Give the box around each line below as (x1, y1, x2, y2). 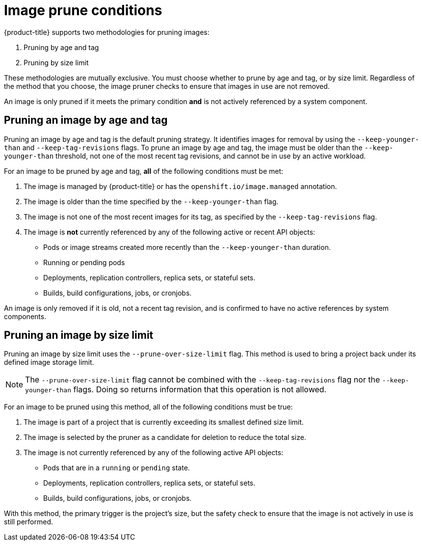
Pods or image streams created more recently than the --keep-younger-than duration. (43, 243, 331, 251)
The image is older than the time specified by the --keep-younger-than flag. (24, 197, 279, 206)
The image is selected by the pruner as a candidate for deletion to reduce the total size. (24, 433, 306, 442)
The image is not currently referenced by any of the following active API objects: (24, 448, 284, 457)
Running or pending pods (43, 258, 125, 267)
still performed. (4, 518, 53, 526)
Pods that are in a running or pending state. (43, 463, 190, 472)
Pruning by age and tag (24, 43, 99, 52)
